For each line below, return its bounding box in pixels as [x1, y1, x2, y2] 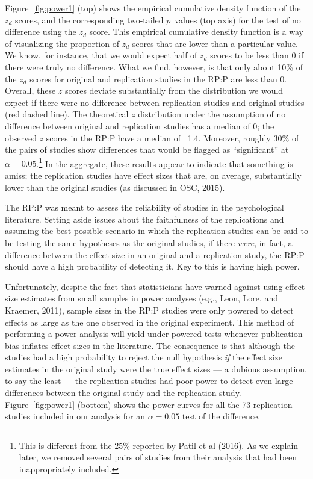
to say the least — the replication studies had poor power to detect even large [5, 374, 293, 387]
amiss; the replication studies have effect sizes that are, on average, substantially [5, 168, 302, 181]
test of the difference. [182, 410, 261, 422]
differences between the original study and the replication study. [5, 386, 241, 399]
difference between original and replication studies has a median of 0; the [5, 119, 274, 132]
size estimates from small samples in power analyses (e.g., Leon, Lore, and [5, 292, 279, 304]
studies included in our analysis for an [5, 410, 145, 422]
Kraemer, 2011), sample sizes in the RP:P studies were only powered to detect [5, 303, 294, 316]
